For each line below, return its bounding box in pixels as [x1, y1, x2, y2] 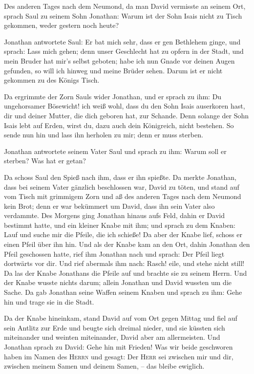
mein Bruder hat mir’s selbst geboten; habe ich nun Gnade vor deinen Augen [4, 55, 235, 66]
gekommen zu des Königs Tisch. [4, 75, 100, 85]
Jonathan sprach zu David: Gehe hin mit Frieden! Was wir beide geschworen [4, 342, 233, 352]
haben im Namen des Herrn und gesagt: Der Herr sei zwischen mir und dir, [4, 351, 233, 361]
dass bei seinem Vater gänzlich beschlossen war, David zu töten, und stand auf [4, 181, 239, 192]
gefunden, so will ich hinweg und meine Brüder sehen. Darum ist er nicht [4, 65, 223, 75]
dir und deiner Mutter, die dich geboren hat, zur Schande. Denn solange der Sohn [4, 110, 249, 120]
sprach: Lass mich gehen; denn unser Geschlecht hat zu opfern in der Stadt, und [4, 46, 244, 56]
